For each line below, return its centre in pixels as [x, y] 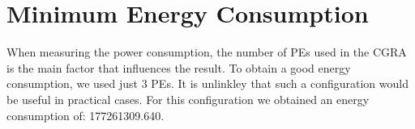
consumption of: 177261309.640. [86, 115]
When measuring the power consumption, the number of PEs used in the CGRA [207, 52]
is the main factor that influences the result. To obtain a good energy [179, 67]
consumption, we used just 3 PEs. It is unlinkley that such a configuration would [207, 83]
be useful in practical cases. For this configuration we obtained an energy [188, 99]
